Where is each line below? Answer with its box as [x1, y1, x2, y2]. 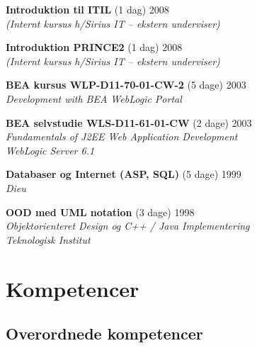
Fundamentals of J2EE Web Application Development [6, 129, 238, 144]
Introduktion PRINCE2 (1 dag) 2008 [6, 40, 183, 55]
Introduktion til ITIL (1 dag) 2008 [6, 2, 169, 16]
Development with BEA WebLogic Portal [6, 91, 182, 106]
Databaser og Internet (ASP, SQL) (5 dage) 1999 [6, 167, 241, 181]
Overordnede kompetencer [6, 322, 203, 344]
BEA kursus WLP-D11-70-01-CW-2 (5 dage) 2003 [6, 77, 246, 92]
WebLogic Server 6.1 [6, 142, 95, 157]
